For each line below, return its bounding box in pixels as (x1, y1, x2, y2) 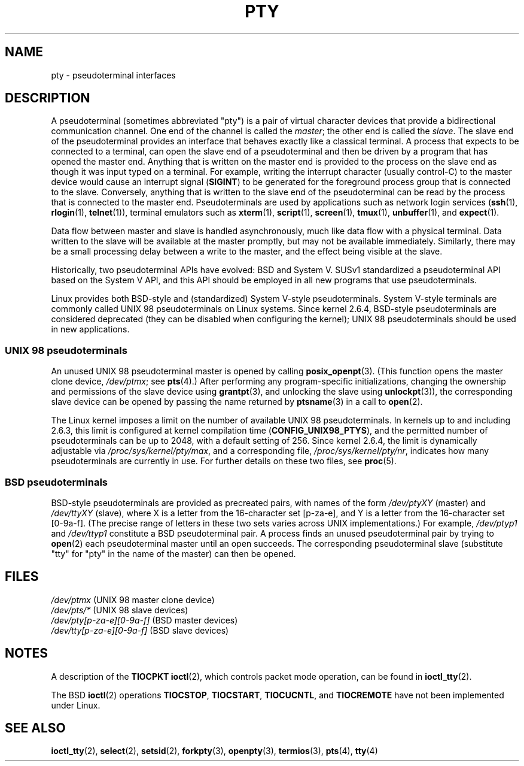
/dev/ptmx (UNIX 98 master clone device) (51, 594, 215, 605)
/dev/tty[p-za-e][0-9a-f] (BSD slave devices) (51, 625, 229, 635)
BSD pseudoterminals (5, 476, 108, 488)
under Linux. (51, 700, 100, 710)
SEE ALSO (5, 720, 66, 736)
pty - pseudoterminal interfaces (51, 69, 176, 80)
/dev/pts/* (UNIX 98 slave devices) (51, 604, 188, 615)
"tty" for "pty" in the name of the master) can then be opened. (51, 548, 296, 559)
